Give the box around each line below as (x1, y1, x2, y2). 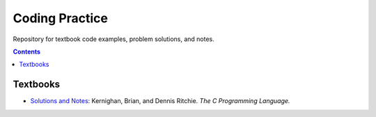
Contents (13, 47, 41, 56)
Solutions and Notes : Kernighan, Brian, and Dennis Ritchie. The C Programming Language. (30, 97, 290, 105)
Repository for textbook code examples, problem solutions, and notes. (13, 35, 215, 43)
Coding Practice (13, 10, 108, 26)
